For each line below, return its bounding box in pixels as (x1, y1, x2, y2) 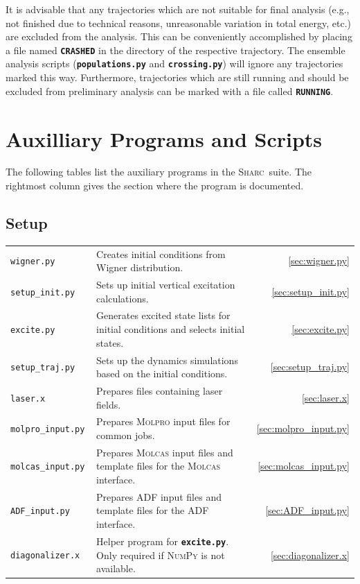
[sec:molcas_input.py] (258, 458, 350, 473)
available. (96, 561, 136, 576)
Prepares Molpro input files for (96, 414, 231, 429)
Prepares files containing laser (96, 383, 223, 397)
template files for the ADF (96, 503, 209, 517)
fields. (96, 397, 121, 411)
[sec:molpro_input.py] (256, 421, 350, 436)
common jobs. (96, 427, 155, 442)
